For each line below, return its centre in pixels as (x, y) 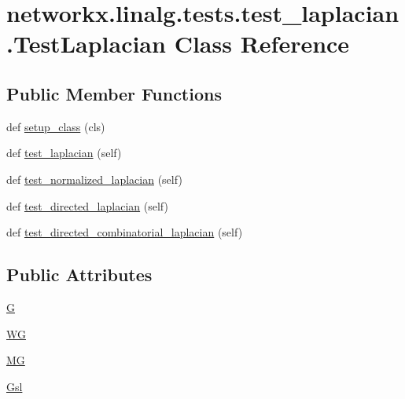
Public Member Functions (114, 93)
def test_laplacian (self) (64, 153)
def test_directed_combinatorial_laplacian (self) (125, 232)
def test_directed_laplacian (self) (87, 205)
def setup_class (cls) (56, 126)
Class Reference (262, 44)
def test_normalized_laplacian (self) (94, 179)
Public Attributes (79, 275)
